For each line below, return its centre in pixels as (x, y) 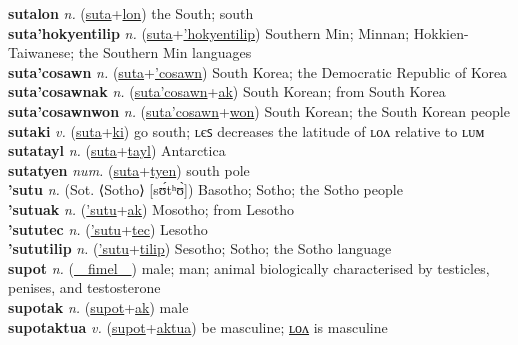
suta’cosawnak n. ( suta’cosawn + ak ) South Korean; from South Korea (227, 91)
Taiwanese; (41, 52)
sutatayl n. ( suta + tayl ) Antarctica (117, 150)
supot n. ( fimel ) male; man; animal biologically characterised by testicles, (249, 267)
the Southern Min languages (165, 52)
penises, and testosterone (84, 287)
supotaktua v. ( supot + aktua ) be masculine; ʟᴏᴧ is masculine (198, 326)
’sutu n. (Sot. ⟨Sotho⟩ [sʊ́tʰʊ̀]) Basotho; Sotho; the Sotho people (205, 189)
